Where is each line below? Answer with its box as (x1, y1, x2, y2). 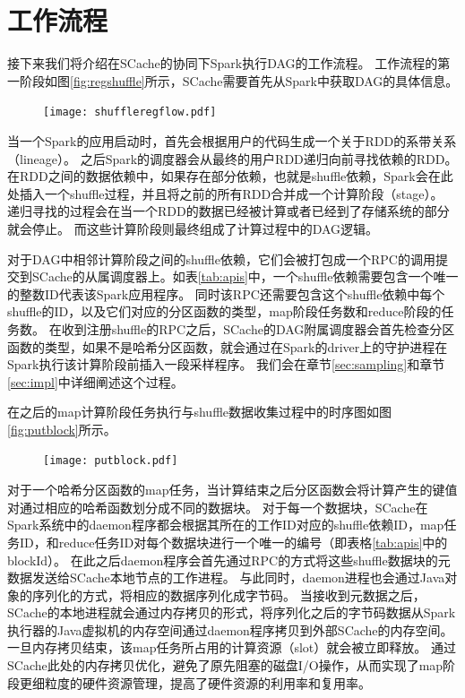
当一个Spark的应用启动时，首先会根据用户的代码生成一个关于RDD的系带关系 (7, 131, 457, 150)
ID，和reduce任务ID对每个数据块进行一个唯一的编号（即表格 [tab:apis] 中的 (19, 532, 448, 551)
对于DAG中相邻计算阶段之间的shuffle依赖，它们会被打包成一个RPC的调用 (7, 249, 435, 268)
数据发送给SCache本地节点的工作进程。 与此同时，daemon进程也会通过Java (7, 568, 445, 587)
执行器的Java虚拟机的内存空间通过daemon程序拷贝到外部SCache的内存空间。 (7, 620, 453, 639)
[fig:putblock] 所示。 (7, 419, 116, 438)
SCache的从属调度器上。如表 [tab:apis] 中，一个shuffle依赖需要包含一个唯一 (31, 267, 459, 286)
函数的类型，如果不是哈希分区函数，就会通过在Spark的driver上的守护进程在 (7, 337, 448, 356)
